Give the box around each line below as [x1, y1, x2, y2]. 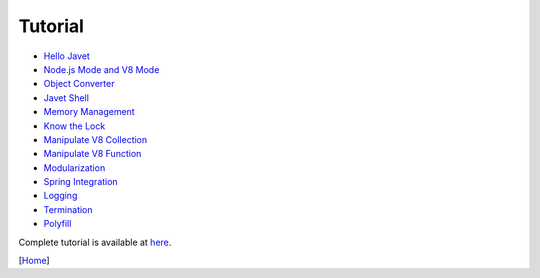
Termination [43, 203, 94, 215]
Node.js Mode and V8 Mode [43, 63, 160, 75]
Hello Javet [43, 50, 90, 62]
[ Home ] [18, 255, 50, 267]
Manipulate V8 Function [43, 148, 142, 160]
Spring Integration [43, 176, 119, 188]
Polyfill [43, 218, 72, 230]
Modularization [43, 161, 106, 174]
